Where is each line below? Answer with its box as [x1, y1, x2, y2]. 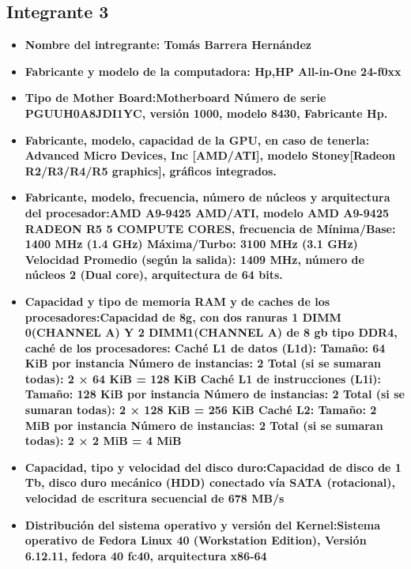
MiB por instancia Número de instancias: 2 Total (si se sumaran [25, 416, 383, 433]
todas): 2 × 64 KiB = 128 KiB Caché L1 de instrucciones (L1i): [25, 370, 381, 386]
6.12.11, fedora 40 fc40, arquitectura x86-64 [25, 547, 267, 563]
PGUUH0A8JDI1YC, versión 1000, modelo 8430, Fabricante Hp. [25, 104, 388, 121]
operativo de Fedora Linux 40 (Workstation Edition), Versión [25, 532, 367, 548]
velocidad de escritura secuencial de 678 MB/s [25, 490, 285, 507]
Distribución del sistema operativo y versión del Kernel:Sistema [25, 516, 381, 533]
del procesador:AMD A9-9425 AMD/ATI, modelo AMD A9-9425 [25, 204, 390, 220]
